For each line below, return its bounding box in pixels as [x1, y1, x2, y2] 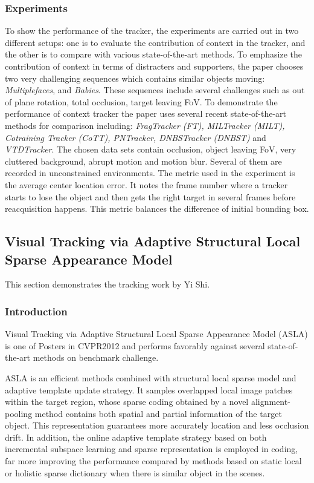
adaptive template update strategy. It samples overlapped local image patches [5, 383, 293, 396]
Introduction [5, 303, 68, 318]
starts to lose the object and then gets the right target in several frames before [5, 190, 296, 203]
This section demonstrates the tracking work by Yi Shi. [5, 278, 210, 291]
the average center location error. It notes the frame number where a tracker [5, 178, 288, 191]
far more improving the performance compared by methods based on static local [5, 455, 302, 467]
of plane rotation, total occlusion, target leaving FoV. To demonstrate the [5, 95, 278, 108]
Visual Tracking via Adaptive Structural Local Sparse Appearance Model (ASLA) [5, 327, 308, 340]
